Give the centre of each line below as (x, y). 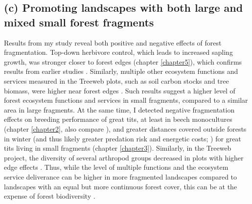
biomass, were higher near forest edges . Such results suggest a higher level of (120, 90)
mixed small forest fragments (79, 22)
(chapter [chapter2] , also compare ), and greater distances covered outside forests (125, 128)
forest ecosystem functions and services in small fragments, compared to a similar (126, 100)
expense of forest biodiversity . (50, 196)
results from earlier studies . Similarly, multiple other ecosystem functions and (121, 71)
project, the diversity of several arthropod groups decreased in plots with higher (124, 157)
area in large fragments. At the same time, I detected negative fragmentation (119, 109)
